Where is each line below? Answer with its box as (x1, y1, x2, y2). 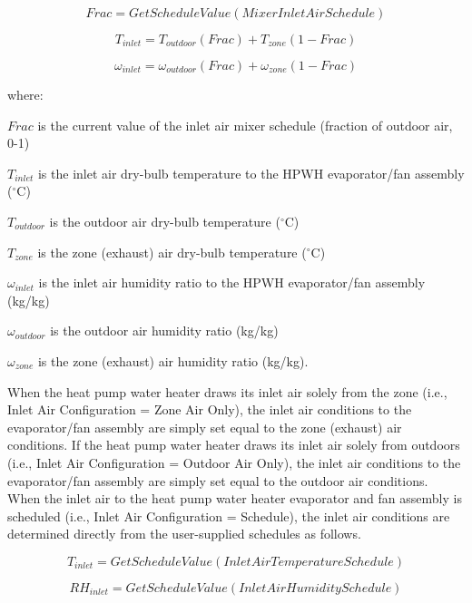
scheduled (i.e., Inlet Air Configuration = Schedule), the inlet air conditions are (7, 506, 450, 525)
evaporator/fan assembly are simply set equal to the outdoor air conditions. (7, 471, 428, 490)
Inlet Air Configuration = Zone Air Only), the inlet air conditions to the (7, 400, 412, 419)
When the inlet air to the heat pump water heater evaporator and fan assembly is (7, 489, 462, 508)
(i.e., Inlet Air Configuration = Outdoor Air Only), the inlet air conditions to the (7, 452, 461, 472)
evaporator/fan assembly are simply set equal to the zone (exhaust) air (7, 417, 402, 436)
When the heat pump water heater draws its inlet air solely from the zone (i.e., (7, 382, 447, 401)
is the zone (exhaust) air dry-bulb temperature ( (37, 242, 307, 261)
